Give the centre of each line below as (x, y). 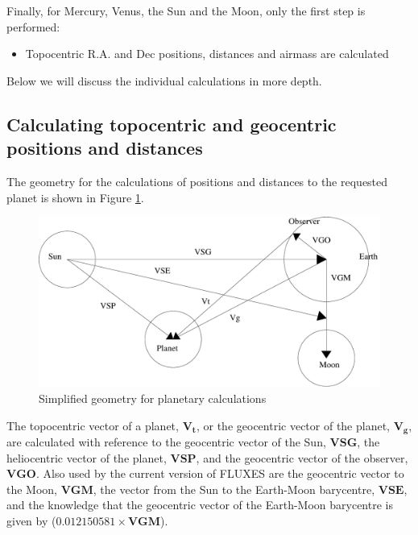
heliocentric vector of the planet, (87, 457)
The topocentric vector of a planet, (93, 425)
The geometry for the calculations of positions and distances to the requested (197, 181)
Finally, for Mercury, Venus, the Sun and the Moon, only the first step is (186, 10)
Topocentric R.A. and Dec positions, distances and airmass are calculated (207, 54)
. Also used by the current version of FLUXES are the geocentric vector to (220, 473)
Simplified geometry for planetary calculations (153, 398)
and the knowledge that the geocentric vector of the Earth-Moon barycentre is (200, 505)
